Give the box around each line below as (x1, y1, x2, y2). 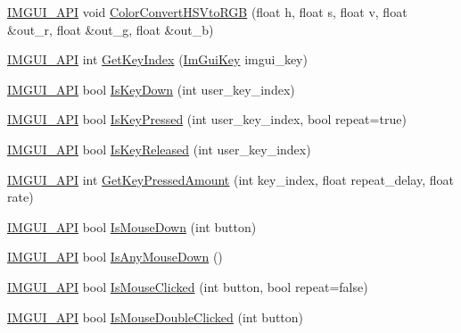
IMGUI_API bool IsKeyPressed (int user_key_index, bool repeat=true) (7, 110, 407, 129)
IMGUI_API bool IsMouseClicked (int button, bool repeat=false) (7, 277, 368, 296)
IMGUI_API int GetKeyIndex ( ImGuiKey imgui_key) (7, 50, 308, 69)
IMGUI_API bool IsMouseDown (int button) (7, 217, 257, 236)
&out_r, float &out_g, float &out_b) (7, 20, 214, 38)
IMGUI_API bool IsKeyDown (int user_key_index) (7, 79, 295, 98)
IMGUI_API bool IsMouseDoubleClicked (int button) (7, 307, 304, 326)
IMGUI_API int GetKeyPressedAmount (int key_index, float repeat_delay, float (7, 170, 454, 188)
